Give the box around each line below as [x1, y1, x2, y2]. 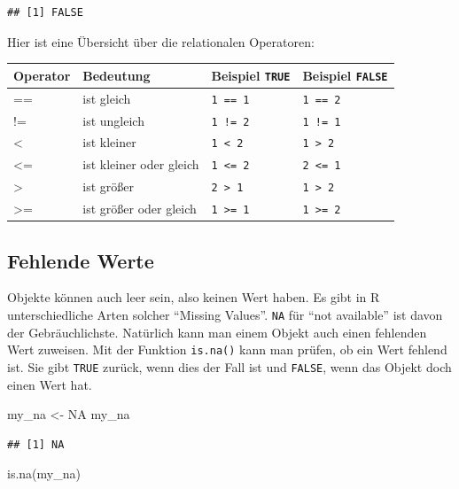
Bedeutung [82, 66, 151, 84]
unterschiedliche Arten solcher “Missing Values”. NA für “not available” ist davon [7, 306, 443, 324]
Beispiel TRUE [211, 66, 291, 84]
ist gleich [82, 89, 131, 107]
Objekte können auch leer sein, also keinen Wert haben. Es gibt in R [7, 288, 380, 307]
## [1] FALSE [7, 6, 83, 19]
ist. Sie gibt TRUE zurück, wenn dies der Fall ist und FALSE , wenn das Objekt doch [7, 357, 452, 376]
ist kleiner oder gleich [82, 155, 199, 174]
